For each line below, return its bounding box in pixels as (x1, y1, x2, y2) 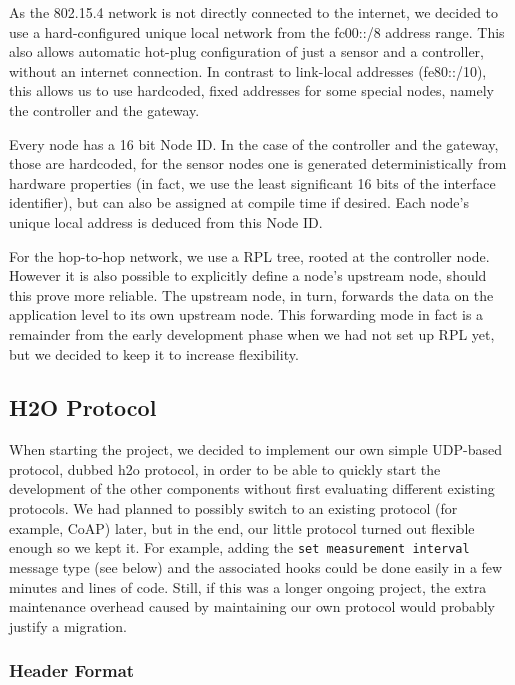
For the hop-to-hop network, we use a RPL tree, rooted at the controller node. (9, 245, 490, 266)
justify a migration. (9, 615, 127, 636)
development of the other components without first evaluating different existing (9, 478, 495, 499)
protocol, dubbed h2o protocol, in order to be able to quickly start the (9, 458, 441, 479)
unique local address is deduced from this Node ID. (9, 211, 323, 232)
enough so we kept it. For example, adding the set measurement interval (9, 537, 470, 558)
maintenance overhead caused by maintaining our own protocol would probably (9, 596, 495, 617)
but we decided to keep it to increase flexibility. (9, 343, 299, 364)
